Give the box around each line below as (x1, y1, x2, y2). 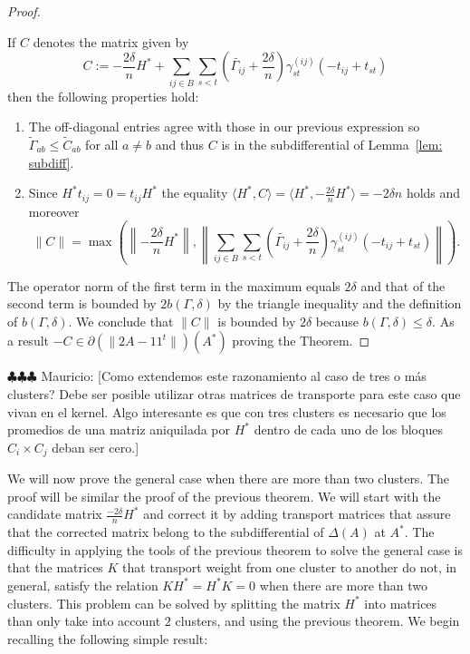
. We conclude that (68, 311, 174, 330)
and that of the (360, 276, 446, 295)
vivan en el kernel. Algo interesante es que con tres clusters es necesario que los (7, 402, 446, 421)
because (315, 311, 359, 330)
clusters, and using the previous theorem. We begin (175, 611, 460, 630)
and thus (155, 134, 205, 153)
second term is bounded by (7, 294, 157, 313)
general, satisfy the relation (7, 575, 158, 594)
